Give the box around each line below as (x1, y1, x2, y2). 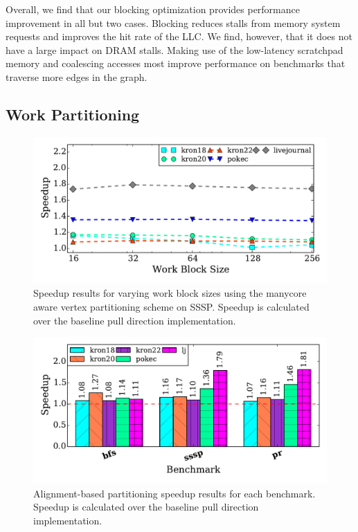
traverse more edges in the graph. (6, 69, 147, 84)
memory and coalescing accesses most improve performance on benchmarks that (6, 56, 346, 71)
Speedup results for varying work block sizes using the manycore (33, 286, 307, 300)
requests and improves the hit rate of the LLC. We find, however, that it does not (6, 29, 352, 44)
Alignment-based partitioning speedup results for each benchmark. (33, 486, 316, 500)
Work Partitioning (6, 103, 140, 125)
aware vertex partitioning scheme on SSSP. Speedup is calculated (33, 299, 310, 313)
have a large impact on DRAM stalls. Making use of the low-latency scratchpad (6, 42, 343, 57)
